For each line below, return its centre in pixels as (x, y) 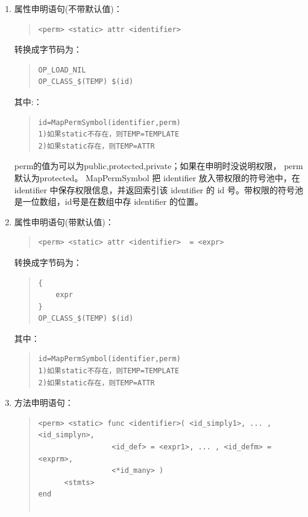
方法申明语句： (44, 403)
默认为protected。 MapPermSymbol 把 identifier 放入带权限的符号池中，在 (157, 177)
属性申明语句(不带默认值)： (68, 8)
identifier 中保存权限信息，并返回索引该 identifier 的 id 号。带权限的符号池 (159, 189)
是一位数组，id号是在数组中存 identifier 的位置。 (108, 201)
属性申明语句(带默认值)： (64, 221)
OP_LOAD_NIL (62, 70)
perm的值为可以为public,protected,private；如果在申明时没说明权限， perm (159, 166)
